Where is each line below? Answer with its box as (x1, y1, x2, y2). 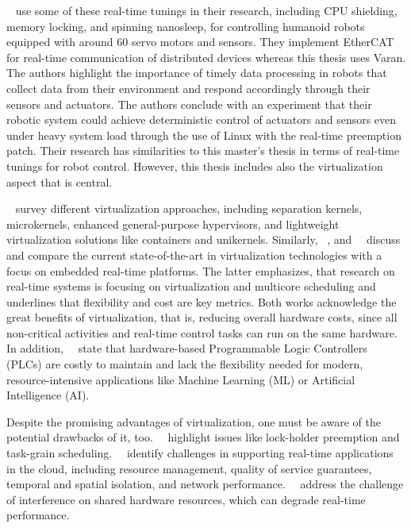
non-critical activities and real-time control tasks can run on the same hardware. (6, 324, 398, 341)
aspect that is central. (6, 173, 113, 190)
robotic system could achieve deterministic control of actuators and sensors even (6, 111, 397, 128)
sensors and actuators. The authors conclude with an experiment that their (6, 95, 372, 112)
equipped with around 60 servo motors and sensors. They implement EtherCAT (6, 33, 394, 50)
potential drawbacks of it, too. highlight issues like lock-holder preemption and (6, 429, 400, 445)
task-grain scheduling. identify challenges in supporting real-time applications (6, 445, 394, 461)
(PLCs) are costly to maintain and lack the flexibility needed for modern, (6, 356, 363, 372)
